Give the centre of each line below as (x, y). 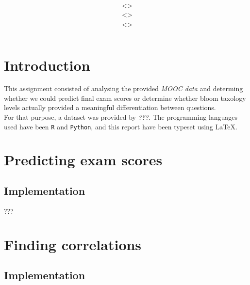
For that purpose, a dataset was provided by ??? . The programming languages (121, 117)
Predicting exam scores (83, 160)
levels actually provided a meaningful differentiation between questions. (110, 107)
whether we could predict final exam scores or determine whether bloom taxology (125, 98)
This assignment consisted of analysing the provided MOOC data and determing (124, 88)
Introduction (47, 65)
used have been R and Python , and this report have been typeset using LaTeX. (121, 126)
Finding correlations (73, 244)
